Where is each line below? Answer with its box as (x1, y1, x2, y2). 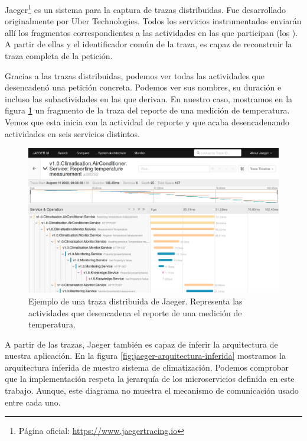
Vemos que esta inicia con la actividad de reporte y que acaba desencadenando (5, 116, 290, 128)
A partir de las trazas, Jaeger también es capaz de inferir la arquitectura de (5, 338, 278, 350)
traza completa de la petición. (5, 50, 113, 62)
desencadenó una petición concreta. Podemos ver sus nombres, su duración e (5, 81, 282, 93)
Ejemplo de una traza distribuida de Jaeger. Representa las (28, 294, 243, 307)
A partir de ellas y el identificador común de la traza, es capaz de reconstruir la (5, 38, 292, 50)
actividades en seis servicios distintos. (5, 127, 140, 140)
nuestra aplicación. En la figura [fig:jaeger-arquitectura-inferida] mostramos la (5, 349, 286, 362)
